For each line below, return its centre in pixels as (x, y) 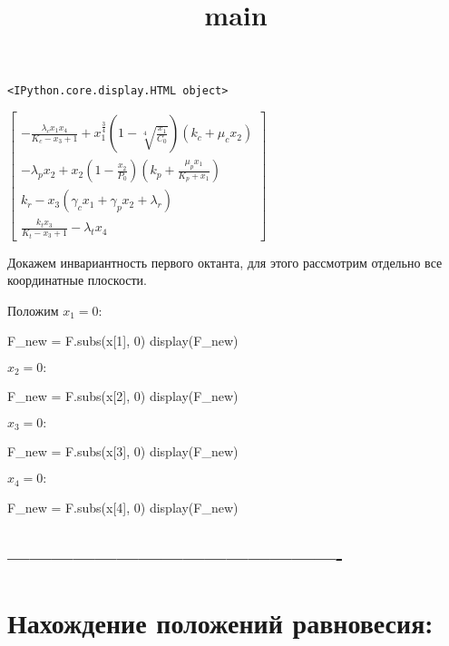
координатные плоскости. (77, 280)
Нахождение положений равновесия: (220, 623)
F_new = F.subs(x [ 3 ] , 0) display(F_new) (123, 451)
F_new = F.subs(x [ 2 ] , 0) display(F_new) (123, 396)
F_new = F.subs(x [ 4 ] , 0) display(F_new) (123, 507)
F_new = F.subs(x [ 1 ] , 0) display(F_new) (123, 341)
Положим (33, 310)
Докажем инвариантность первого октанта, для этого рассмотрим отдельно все (225, 262)
